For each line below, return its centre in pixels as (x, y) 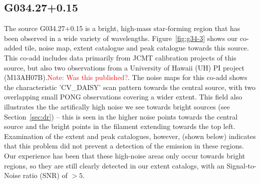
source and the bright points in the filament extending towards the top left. (120, 126)
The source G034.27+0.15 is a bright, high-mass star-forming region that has (122, 28)
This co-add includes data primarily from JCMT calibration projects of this (120, 57)
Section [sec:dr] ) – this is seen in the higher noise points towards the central (121, 116)
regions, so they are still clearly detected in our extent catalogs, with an (114, 165)
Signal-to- (241, 165)
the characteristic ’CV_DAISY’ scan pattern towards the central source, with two (130, 87)
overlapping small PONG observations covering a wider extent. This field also (123, 97)
